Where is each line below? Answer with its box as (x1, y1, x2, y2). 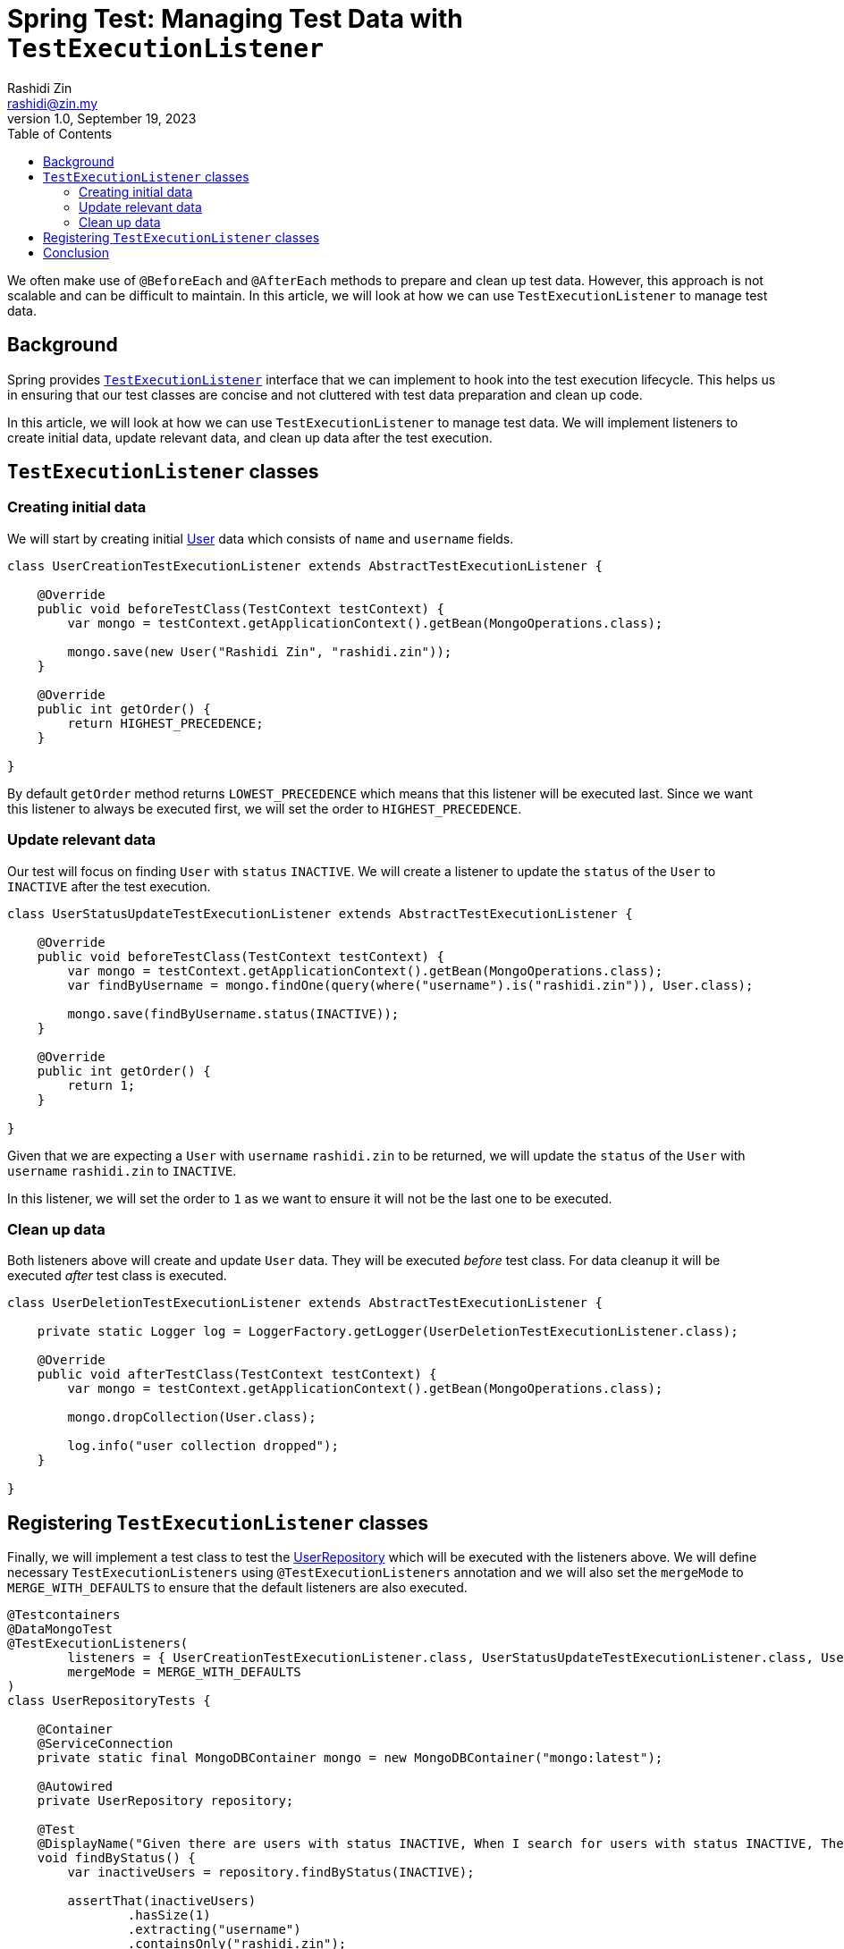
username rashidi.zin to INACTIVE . (7, 1162, 237, 1178)
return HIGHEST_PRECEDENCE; (67, 715, 264, 730)
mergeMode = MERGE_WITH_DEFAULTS (67, 1665, 301, 1680)
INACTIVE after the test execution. (7, 878, 211, 894)
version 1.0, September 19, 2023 (7, 110, 197, 126)
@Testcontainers (7, 1607, 121, 1623)
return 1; (67, 1077, 136, 1093)
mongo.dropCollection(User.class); (67, 1410, 316, 1425)
